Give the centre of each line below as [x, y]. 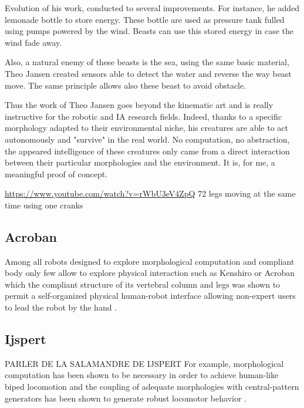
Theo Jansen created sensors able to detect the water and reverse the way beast [148, 73]
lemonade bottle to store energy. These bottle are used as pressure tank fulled [145, 19]
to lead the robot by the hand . [61, 307]
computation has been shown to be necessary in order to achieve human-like [142, 375]
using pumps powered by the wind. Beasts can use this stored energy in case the [149, 31]
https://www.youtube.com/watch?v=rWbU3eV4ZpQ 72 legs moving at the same [150, 193]
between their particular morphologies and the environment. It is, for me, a [140, 162]
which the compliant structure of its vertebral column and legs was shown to [143, 284]
